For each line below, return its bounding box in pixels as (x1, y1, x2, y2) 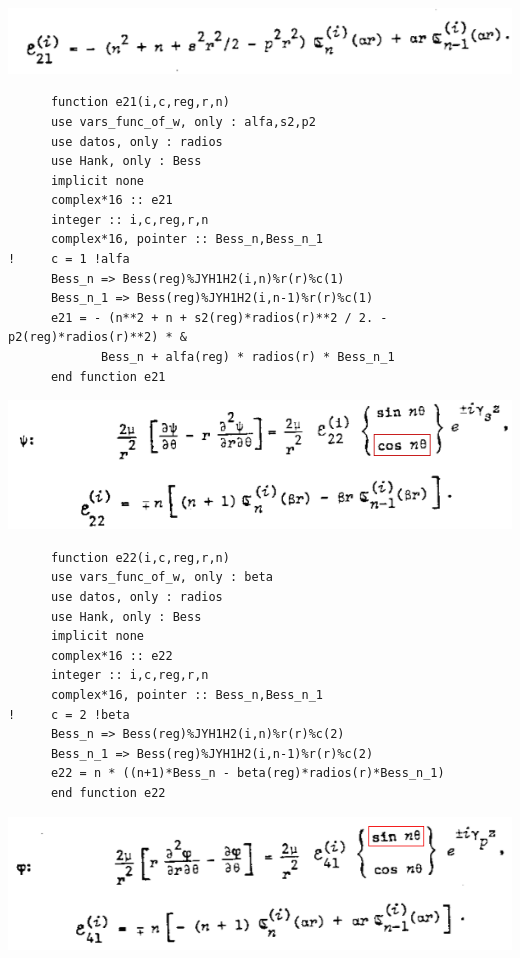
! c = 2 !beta (8, 707, 130, 722)
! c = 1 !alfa (8, 252, 130, 267)
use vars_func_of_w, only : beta (50, 570, 273, 585)
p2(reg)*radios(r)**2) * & (8, 330, 187, 345)
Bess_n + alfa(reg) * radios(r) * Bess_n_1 (101, 350, 395, 365)
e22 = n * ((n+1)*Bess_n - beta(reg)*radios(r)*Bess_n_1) (50, 766, 445, 781)
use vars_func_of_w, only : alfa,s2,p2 (50, 114, 316, 129)
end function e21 (50, 369, 166, 384)
